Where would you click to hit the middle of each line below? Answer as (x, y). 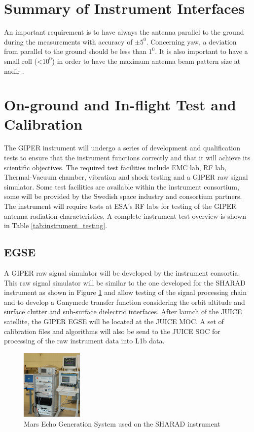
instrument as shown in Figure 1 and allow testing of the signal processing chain (126, 292)
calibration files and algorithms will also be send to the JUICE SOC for (112, 331)
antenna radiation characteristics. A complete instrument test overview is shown (125, 216)
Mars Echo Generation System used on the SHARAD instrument (122, 423)
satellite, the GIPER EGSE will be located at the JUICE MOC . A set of (114, 321)
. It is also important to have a (201, 51)
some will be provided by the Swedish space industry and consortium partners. (123, 196)
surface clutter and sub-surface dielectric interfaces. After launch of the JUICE (123, 312)
